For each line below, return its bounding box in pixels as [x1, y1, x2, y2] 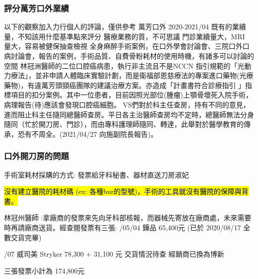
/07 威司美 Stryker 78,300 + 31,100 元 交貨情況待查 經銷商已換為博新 [4, 249, 224, 259]
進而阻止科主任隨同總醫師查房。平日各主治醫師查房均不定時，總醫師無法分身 [4, 109, 254, 119]
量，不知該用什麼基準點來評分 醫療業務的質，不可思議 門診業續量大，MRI [4, 31, 245, 41]
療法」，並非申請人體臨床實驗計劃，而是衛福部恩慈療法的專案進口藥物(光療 [10, 70, 254, 81]
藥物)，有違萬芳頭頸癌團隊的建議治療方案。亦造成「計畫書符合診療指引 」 [4, 80, 246, 90]
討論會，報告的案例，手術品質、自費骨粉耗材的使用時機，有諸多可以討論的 [10, 51, 254, 61]
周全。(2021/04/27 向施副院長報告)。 [38, 128, 158, 139]
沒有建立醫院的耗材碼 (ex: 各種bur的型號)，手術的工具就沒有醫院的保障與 [4, 186, 242, 196]
